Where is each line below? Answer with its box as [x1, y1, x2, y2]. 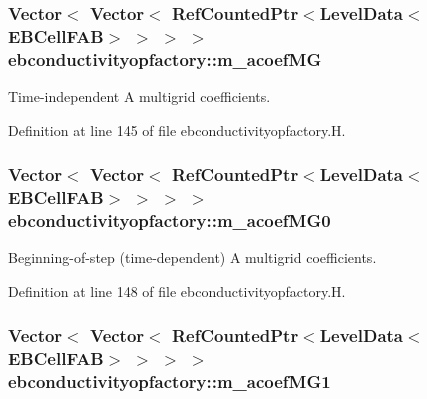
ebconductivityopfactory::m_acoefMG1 [8, 369, 331, 394]
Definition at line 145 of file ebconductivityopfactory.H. [8, 119, 346, 140]
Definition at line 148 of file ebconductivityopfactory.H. [8, 280, 346, 301]
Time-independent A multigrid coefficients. [8, 86, 271, 107]
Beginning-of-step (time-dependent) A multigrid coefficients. [8, 247, 377, 268]
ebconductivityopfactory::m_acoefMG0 [8, 208, 331, 233]
